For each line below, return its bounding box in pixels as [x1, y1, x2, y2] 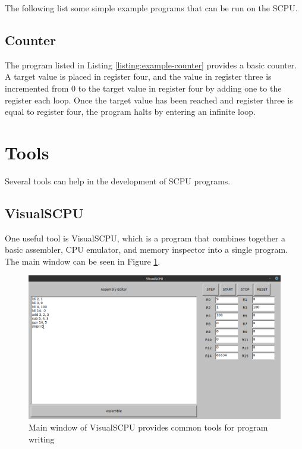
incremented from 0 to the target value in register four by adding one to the [5, 81, 282, 94]
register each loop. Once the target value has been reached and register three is [5, 93, 293, 106]
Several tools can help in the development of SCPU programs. [5, 174, 231, 187]
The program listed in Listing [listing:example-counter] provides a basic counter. [5, 58, 297, 71]
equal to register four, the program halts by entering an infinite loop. [5, 105, 256, 118]
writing [29, 433, 55, 445]
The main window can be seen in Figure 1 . [5, 255, 161, 267]
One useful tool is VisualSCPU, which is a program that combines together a [5, 231, 286, 244]
